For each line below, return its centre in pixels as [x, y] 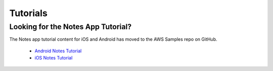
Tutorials [28, 13]
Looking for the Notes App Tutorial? [71, 27]
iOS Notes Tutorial [54, 58]
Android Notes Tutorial [58, 51]
